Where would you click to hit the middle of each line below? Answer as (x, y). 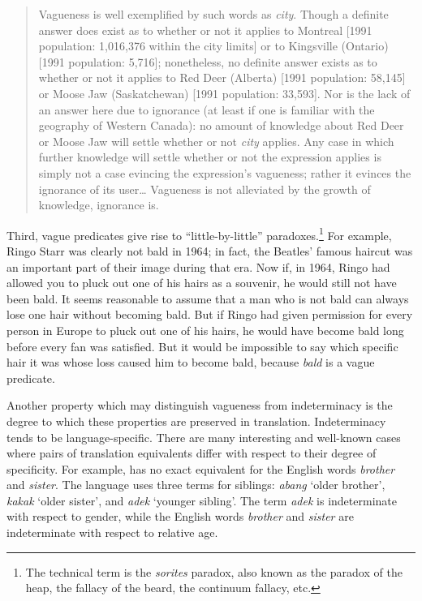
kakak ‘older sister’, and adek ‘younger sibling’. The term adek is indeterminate (202, 500)
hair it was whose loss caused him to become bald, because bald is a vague (191, 362)
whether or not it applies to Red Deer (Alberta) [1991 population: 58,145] (222, 77)
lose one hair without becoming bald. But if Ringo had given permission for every (210, 314)
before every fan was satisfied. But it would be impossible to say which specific (202, 346)
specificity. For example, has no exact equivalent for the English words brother (201, 468)
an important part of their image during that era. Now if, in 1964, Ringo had (198, 266)
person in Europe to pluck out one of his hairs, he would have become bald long (205, 330)
